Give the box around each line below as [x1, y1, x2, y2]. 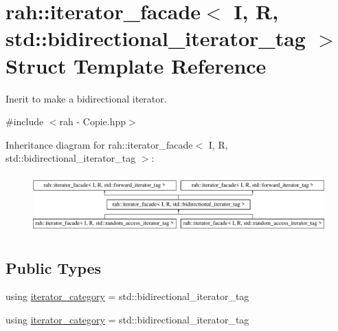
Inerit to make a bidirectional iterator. [5, 91, 167, 105]
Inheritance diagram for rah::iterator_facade [5, 137, 193, 151]
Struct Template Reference [5, 51, 267, 79]
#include [5, 114, 44, 129]
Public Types [5, 257, 102, 278]
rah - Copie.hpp [59, 114, 126, 129]
